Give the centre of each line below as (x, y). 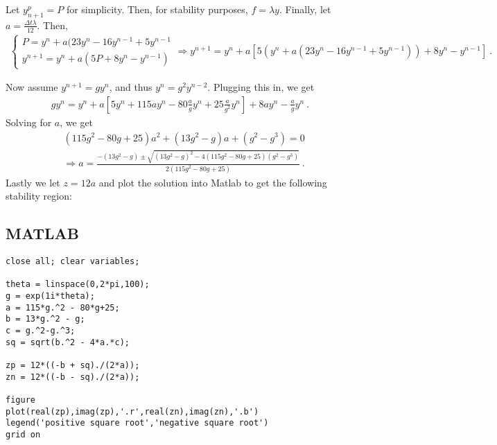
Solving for (29, 122)
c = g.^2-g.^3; (41, 330)
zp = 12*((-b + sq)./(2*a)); (73, 365)
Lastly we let (33, 182)
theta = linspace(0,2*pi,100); (78, 285)
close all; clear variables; (73, 261)
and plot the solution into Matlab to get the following (213, 182)
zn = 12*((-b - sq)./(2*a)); (73, 377)
